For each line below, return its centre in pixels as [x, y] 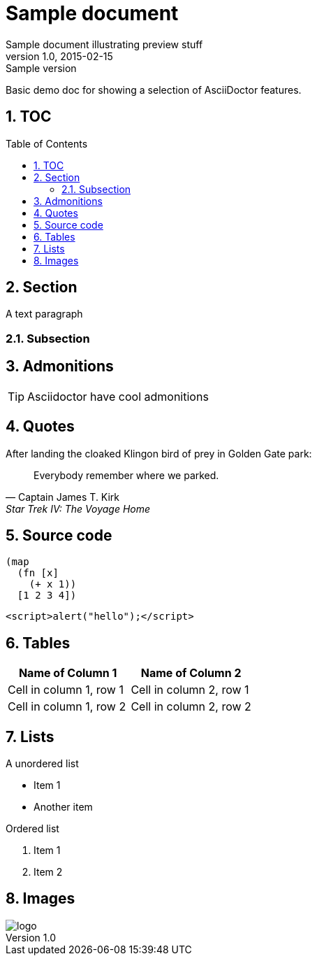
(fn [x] [38, 573]
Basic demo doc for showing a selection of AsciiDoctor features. [154, 90]
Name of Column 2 [191, 673]
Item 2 [48, 872]
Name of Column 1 [68, 673]
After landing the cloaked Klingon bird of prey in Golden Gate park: [159, 453]
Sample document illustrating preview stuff [104, 44]
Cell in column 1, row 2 [67, 707]
